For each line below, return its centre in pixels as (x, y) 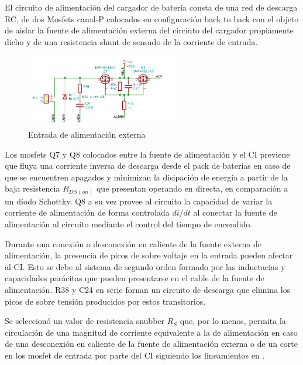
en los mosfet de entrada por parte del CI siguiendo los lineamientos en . (135, 355)
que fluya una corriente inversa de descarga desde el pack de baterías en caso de (148, 166)
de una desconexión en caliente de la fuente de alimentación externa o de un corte (151, 344)
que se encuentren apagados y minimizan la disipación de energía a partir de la (146, 177)
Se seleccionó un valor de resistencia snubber (85, 321)
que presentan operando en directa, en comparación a (192, 188)
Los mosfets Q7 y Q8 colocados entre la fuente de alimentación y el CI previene (147, 154)
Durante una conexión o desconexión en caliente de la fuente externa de (133, 243)
